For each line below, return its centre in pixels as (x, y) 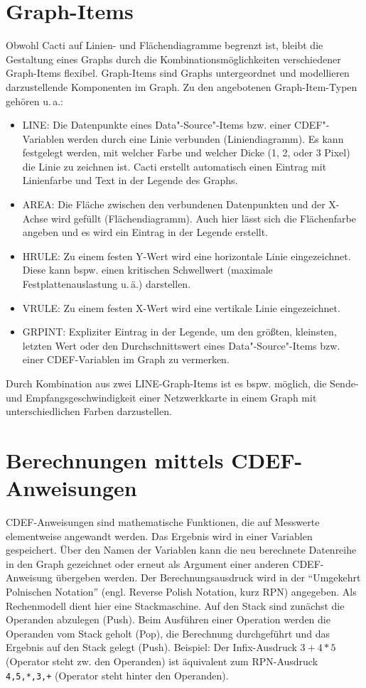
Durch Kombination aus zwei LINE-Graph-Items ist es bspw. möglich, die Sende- (182, 383)
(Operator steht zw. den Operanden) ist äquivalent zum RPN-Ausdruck (162, 661)
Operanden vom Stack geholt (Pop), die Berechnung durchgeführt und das (168, 633)
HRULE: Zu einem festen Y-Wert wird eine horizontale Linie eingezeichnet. (187, 256)
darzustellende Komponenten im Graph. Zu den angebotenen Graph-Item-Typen (182, 86)
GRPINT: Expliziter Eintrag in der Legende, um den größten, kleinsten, (179, 332)
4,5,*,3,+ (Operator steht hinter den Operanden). (117, 675)
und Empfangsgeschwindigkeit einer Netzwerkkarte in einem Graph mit (161, 397)
